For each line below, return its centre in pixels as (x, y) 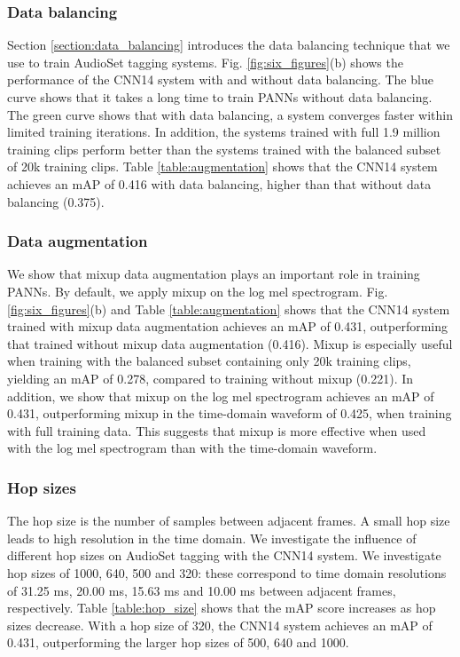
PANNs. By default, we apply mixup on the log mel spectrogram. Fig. (198, 291)
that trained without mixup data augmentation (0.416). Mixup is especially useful (230, 343)
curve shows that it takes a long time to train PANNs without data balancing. (220, 97)
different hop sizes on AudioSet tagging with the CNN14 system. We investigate (224, 555)
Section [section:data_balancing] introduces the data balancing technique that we (229, 45)
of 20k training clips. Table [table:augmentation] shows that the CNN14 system (222, 166)
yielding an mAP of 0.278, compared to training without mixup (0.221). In (211, 378)
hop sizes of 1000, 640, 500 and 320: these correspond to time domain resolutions (227, 572)
